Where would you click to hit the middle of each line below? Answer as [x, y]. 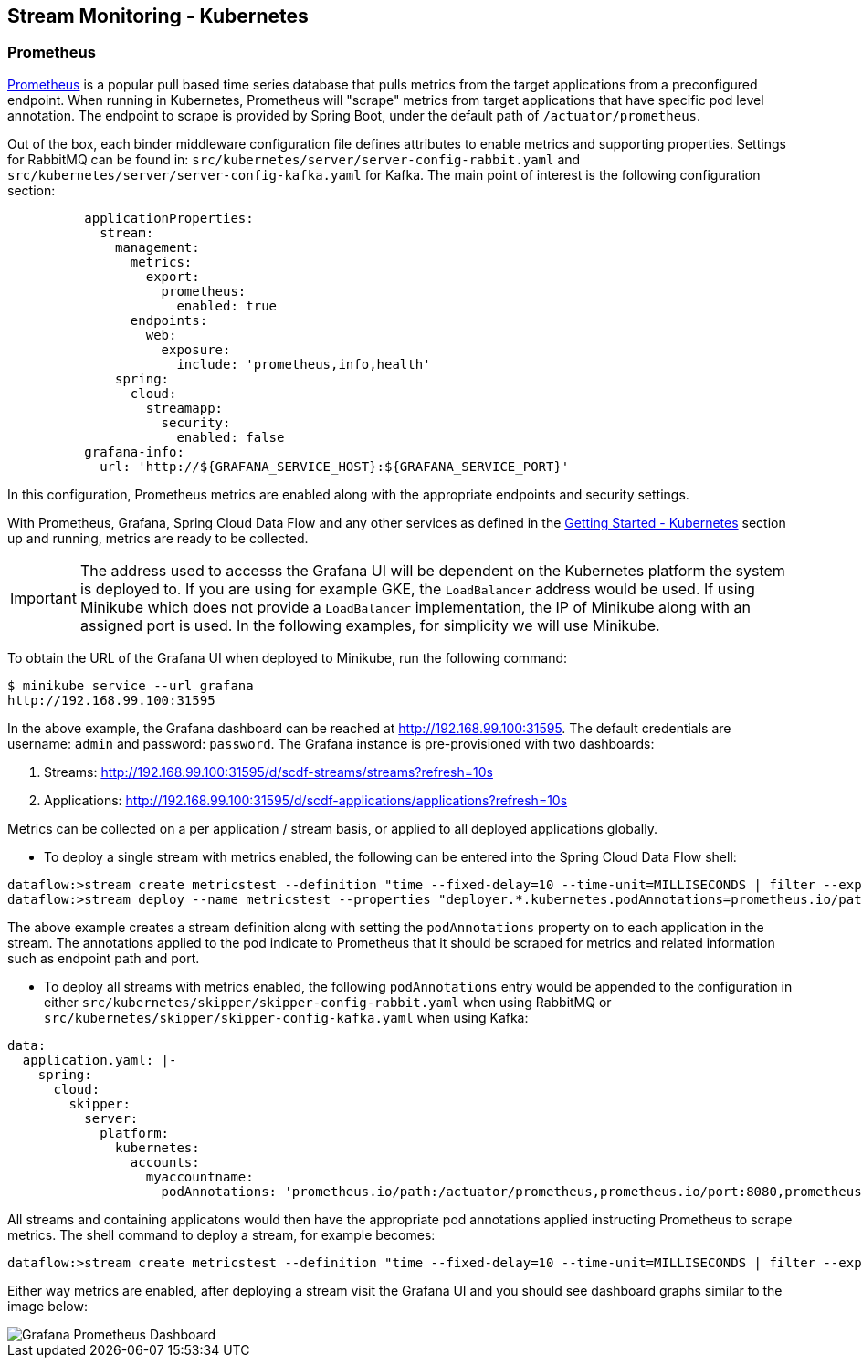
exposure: [196, 349]
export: [173, 276]
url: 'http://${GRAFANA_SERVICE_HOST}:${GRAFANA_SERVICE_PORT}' [335, 466]
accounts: [165, 1162]
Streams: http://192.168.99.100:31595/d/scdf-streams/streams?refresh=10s [268, 772]
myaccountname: [200, 1176]
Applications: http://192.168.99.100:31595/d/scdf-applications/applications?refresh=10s [306, 800]
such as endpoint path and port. [104, 958]
